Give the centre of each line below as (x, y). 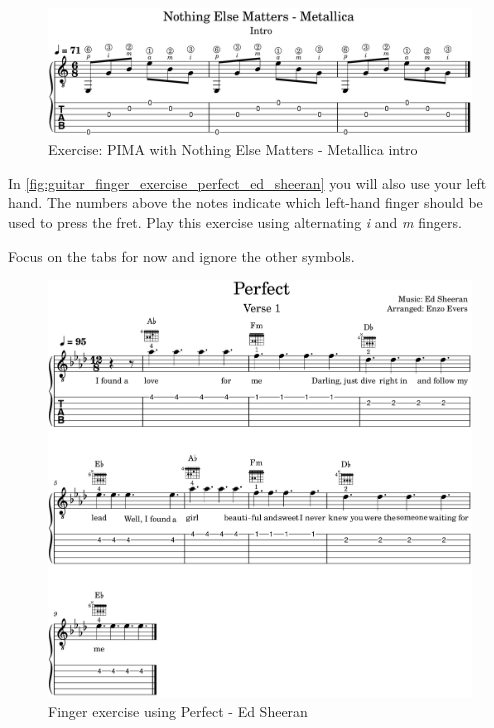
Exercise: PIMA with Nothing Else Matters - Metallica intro (233, 149)
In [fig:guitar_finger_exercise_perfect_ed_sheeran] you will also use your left (247, 182)
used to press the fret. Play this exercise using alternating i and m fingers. (235, 221)
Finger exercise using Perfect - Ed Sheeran (178, 710)
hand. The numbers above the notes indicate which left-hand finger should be (245, 202)
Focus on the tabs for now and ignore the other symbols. (181, 255)
